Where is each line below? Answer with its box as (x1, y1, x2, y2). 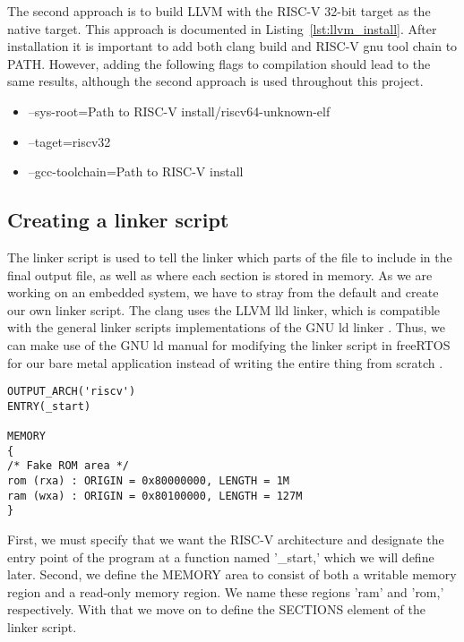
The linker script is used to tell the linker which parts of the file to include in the (7, 247, 452, 266)
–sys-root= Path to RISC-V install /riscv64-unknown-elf (28, 101, 331, 120)
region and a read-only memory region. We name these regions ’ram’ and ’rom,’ (7, 582, 444, 601)
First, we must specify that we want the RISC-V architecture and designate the (7, 530, 444, 549)
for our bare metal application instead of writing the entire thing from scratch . (7, 353, 443, 372)
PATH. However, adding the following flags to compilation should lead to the (7, 54, 431, 73)
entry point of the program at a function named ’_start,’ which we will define (7, 547, 434, 566)
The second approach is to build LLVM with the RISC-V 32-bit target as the (7, 2, 431, 20)
